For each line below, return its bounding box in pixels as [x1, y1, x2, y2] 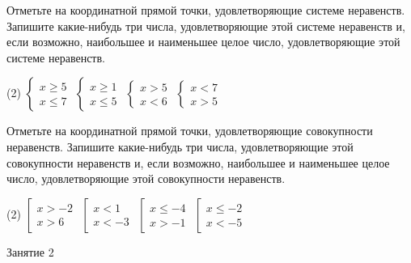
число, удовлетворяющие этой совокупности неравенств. [6, 170, 286, 187]
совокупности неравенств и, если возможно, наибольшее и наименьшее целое [6, 154, 390, 171]
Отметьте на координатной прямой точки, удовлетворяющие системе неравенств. [6, 2, 405, 18]
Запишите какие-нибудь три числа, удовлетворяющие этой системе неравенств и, [6, 17, 405, 34]
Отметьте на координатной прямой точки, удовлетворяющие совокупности [6, 122, 373, 139]
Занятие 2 [6, 243, 54, 260]
